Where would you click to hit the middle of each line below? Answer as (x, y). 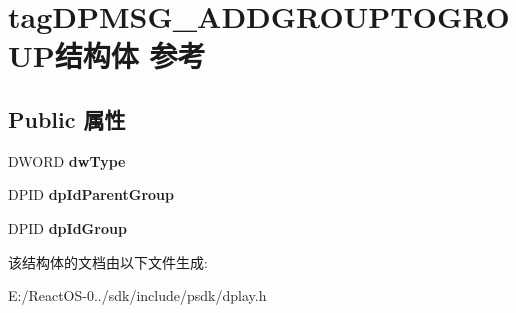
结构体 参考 (130, 55)
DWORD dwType (67, 160)
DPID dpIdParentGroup (91, 194)
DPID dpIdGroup (67, 227)
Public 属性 (67, 118)
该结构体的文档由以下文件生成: (108, 261)
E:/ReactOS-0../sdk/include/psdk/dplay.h (137, 295)
